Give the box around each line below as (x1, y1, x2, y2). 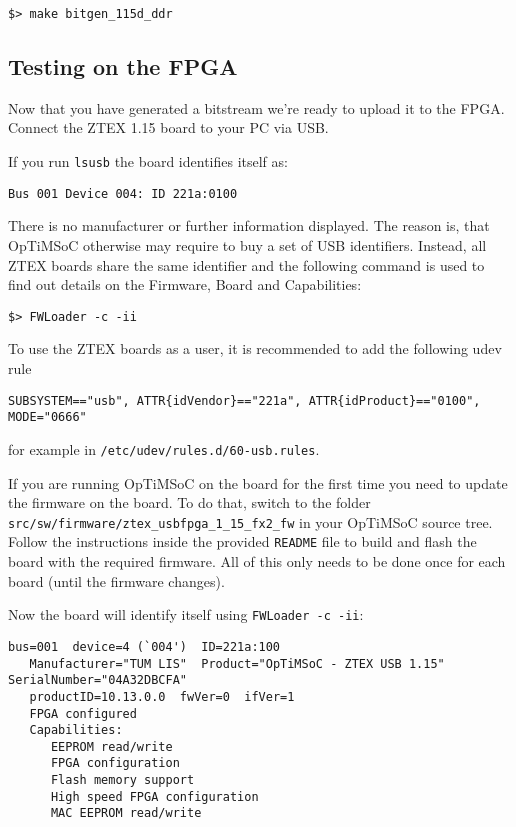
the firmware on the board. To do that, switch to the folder (8, 492, 371, 513)
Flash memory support (50, 773, 195, 788)
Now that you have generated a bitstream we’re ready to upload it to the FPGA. (8, 97, 505, 118)
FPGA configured (29, 706, 137, 721)
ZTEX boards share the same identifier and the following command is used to (8, 254, 485, 275)
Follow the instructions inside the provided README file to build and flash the (8, 531, 477, 552)
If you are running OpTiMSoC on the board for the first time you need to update (8, 472, 508, 493)
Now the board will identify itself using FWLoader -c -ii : (8, 604, 364, 625)
